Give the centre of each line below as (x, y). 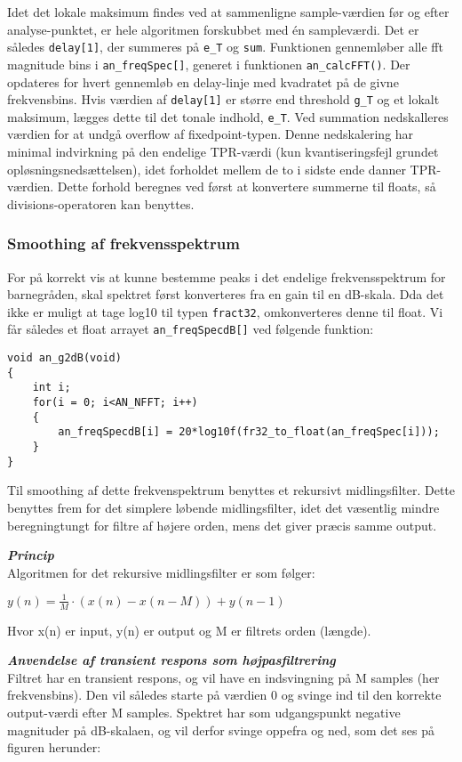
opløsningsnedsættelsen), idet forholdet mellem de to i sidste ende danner (207, 169)
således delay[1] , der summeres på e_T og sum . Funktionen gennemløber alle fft (225, 47)
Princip (31, 555)
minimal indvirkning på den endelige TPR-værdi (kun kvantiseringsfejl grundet (223, 151)
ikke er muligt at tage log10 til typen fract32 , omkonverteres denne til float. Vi (225, 311)
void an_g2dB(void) (64, 358)
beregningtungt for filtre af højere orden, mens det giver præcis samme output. (222, 525)
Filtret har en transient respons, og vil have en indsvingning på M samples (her (223, 677)
